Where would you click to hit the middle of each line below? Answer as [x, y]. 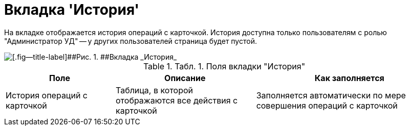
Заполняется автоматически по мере [331, 95]
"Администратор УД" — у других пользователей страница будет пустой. [131, 41]
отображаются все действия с [177, 100]
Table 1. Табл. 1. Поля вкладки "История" [224, 66]
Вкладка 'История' [72, 10]
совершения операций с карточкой [327, 105]
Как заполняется [349, 78]
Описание [185, 78]
